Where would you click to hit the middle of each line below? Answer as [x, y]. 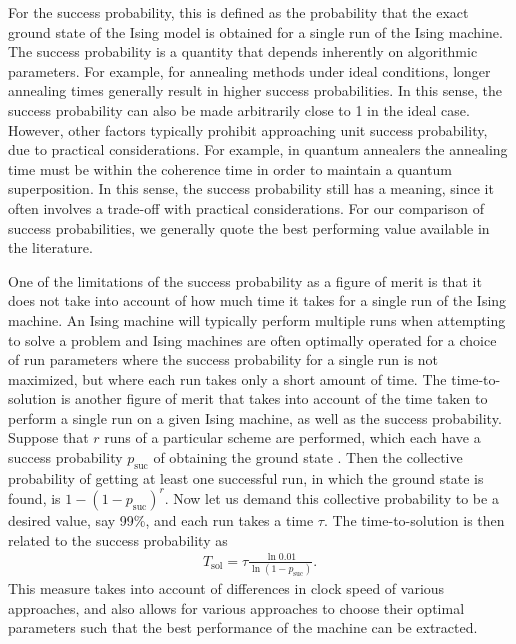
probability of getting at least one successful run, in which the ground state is [246, 477]
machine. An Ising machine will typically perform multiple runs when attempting [257, 319]
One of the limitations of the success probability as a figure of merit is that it [245, 280]
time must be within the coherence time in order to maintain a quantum [230, 168]
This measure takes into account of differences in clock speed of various [226, 588]
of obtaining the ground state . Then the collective [308, 457]
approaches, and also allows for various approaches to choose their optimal [236, 607]
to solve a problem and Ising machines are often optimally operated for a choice [252, 339]
